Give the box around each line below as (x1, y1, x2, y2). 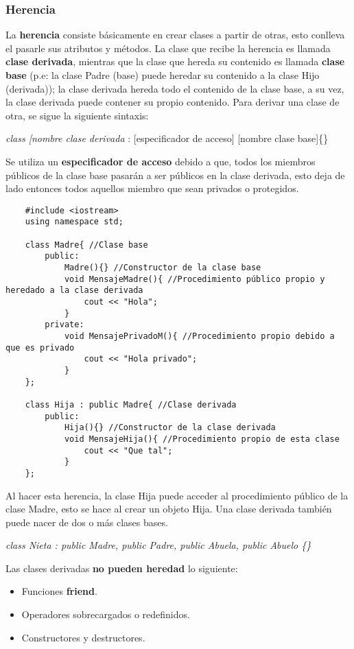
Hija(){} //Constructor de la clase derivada (64, 423, 276, 433)
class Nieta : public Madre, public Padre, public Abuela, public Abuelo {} (5, 538, 311, 552)
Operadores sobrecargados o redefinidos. (21, 607, 190, 622)
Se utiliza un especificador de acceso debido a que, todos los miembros (5, 154, 316, 168)
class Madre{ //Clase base (25, 239, 148, 250)
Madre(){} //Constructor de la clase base (64, 263, 261, 273)
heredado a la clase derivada (5, 285, 143, 296)
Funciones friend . (21, 584, 97, 598)
